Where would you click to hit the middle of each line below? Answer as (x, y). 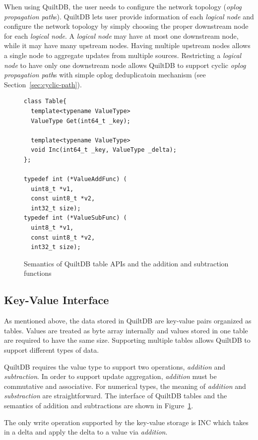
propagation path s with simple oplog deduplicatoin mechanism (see (105, 75)
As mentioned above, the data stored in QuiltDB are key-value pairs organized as (128, 321)
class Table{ (45, 101)
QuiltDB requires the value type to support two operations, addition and (115, 366)
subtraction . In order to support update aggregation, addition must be (110, 376)
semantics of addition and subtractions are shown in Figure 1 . (99, 405)
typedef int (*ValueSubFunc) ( (75, 218)
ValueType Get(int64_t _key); (81, 121)
